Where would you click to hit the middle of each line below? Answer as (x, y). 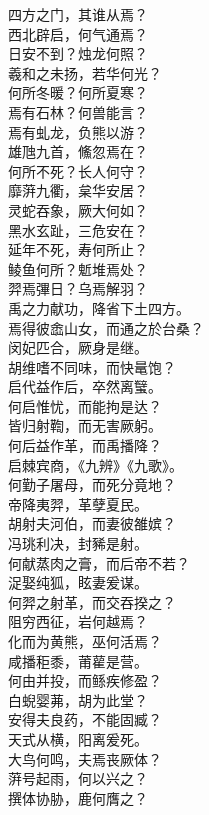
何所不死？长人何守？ (78, 170)
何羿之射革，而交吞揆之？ (92, 601)
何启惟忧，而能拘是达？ (85, 405)
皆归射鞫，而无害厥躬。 (85, 425)
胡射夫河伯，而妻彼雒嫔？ (92, 523)
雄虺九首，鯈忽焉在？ (78, 151)
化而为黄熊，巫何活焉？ (85, 641)
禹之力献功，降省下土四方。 (99, 307)
